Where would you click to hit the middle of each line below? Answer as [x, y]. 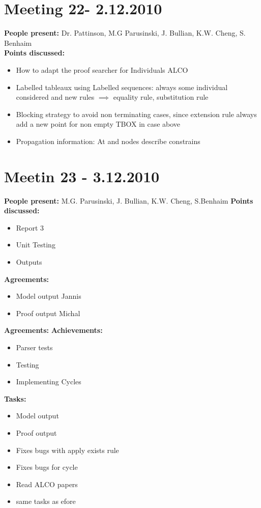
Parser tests [34, 347]
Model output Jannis [49, 296]
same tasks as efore [46, 501]
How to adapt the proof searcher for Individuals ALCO [102, 69]
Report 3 [30, 227]
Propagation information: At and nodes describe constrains [108, 141]
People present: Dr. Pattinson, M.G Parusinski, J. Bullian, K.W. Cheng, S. [125, 33]
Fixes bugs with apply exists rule [67, 450]
